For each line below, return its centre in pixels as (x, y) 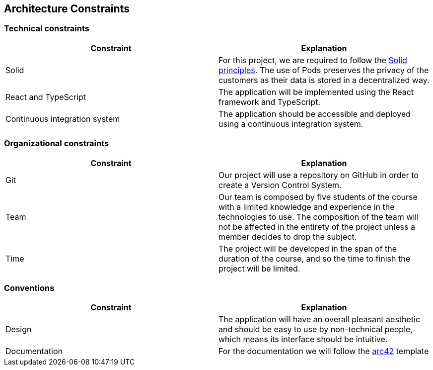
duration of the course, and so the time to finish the (315, 258)
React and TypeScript (46, 97)
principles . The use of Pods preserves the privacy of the (324, 70)
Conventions (29, 288)
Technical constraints (47, 29)
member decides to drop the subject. (288, 236)
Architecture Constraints (67, 9)
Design (19, 329)
